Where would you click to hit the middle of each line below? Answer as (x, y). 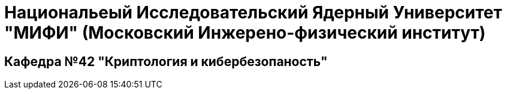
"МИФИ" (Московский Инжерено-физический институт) (245, 33)
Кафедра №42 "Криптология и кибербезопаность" (166, 61)
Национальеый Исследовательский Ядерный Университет (253, 12)
